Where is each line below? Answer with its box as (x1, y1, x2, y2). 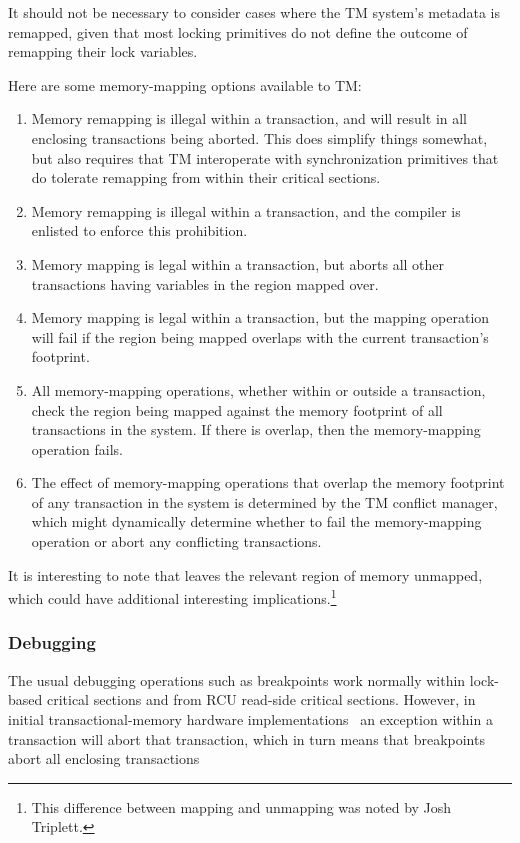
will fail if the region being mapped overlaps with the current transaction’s (31, 326, 489, 347)
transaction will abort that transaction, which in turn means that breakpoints (8, 728, 485, 749)
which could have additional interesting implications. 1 (8, 585, 337, 608)
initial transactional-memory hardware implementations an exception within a (8, 708, 493, 729)
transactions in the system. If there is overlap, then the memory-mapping (31, 419, 481, 440)
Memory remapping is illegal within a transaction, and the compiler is (31, 200, 461, 221)
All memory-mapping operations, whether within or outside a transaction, (31, 379, 486, 400)
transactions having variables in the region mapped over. (31, 273, 379, 294)
